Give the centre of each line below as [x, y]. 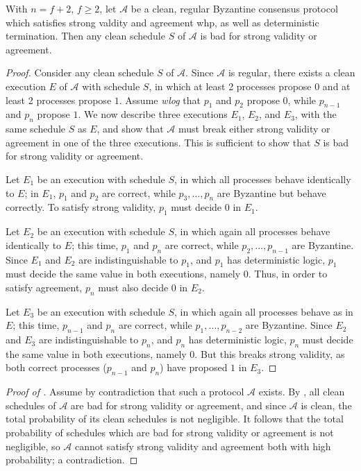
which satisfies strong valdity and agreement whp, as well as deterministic [162, 22]
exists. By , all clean [302, 392]
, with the [316, 114]
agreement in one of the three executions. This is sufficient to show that [158, 142]
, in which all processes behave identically [263, 179]
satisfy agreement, [44, 287]
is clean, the [326, 405]
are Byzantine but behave [271, 192]
